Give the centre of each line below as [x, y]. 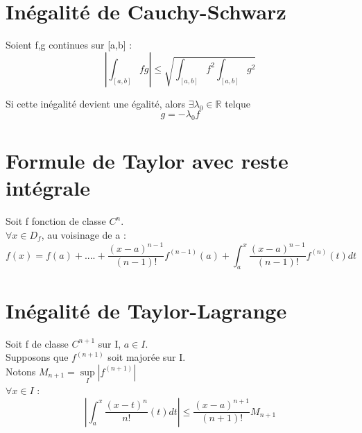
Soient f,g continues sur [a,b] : [69, 45]
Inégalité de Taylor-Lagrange [146, 310]
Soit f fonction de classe [56, 221]
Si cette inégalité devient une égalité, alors [96, 103]
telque [238, 103]
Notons [21, 371]
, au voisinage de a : [84, 235]
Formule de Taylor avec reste [147, 161]
